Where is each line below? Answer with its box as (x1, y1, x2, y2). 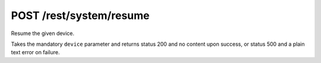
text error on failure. (11, 49, 60, 56)
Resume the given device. (11, 30, 74, 37)
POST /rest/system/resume (11, 9, 150, 22)
